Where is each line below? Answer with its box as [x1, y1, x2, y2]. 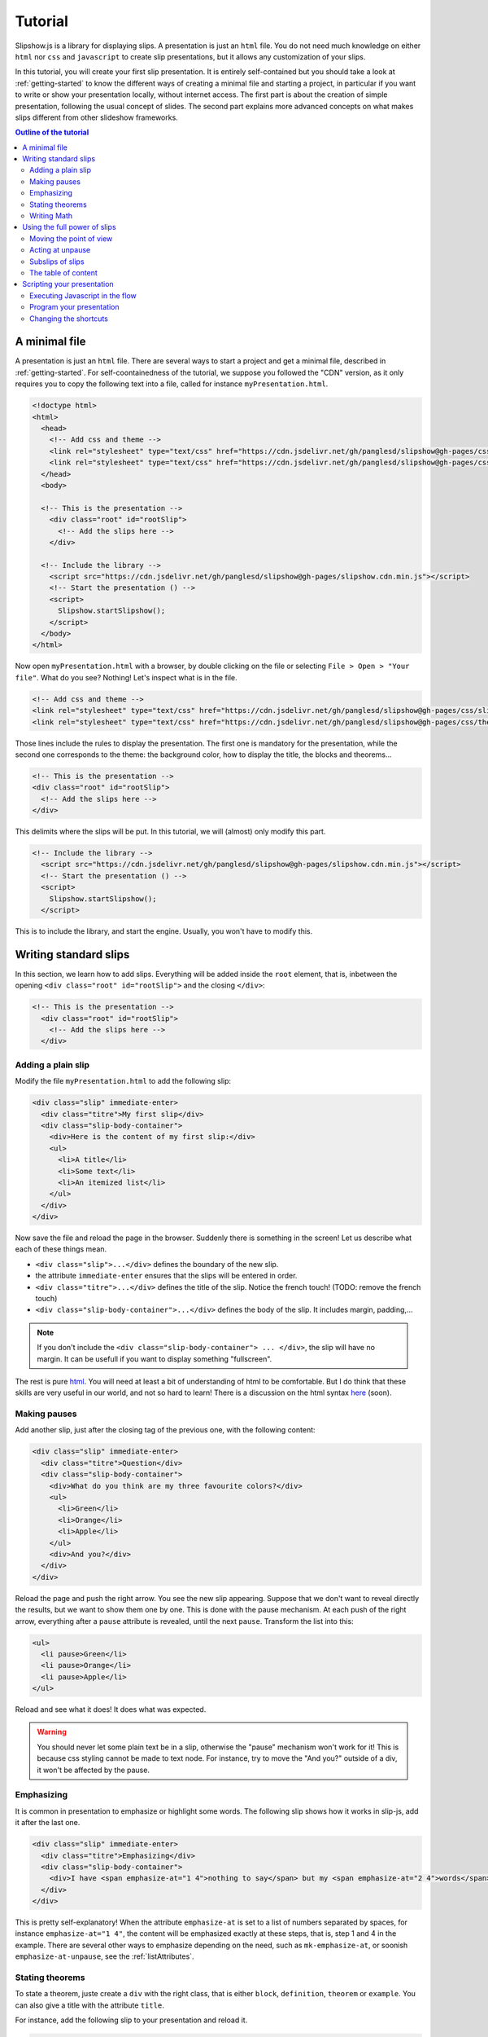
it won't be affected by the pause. [37, 1765, 150, 1775]
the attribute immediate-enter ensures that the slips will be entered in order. [35, 1271, 298, 1281]
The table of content [29, 267, 98, 277]
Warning [37, 1727, 67, 1737]
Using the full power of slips [22, 222, 117, 232]
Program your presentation [29, 302, 120, 312]
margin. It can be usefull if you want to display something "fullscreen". [37, 1353, 272, 1364]
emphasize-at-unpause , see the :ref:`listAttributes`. [15, 1951, 194, 1961]
